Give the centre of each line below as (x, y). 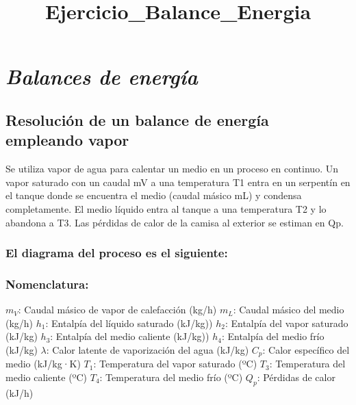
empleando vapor (67, 140)
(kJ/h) (20, 392)
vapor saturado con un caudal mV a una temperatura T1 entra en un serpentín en (178, 182)
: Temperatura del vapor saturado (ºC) (175, 364)
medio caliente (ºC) (47, 377)
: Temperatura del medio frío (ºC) (171, 377)
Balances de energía (102, 77)
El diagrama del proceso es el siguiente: (117, 253)
